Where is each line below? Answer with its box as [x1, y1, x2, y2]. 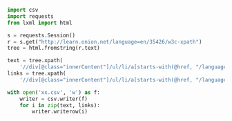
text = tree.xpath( [7, 57, 64, 64]
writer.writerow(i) [32, 108, 88, 115]
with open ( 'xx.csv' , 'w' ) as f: [7, 89, 100, 96]
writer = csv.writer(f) [19, 95, 88, 102]
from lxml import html [7, 19, 72, 26]
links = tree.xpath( [7, 70, 67, 77]
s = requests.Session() [7, 32, 76, 39]
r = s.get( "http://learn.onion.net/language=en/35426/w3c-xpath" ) [7, 38, 202, 45]
